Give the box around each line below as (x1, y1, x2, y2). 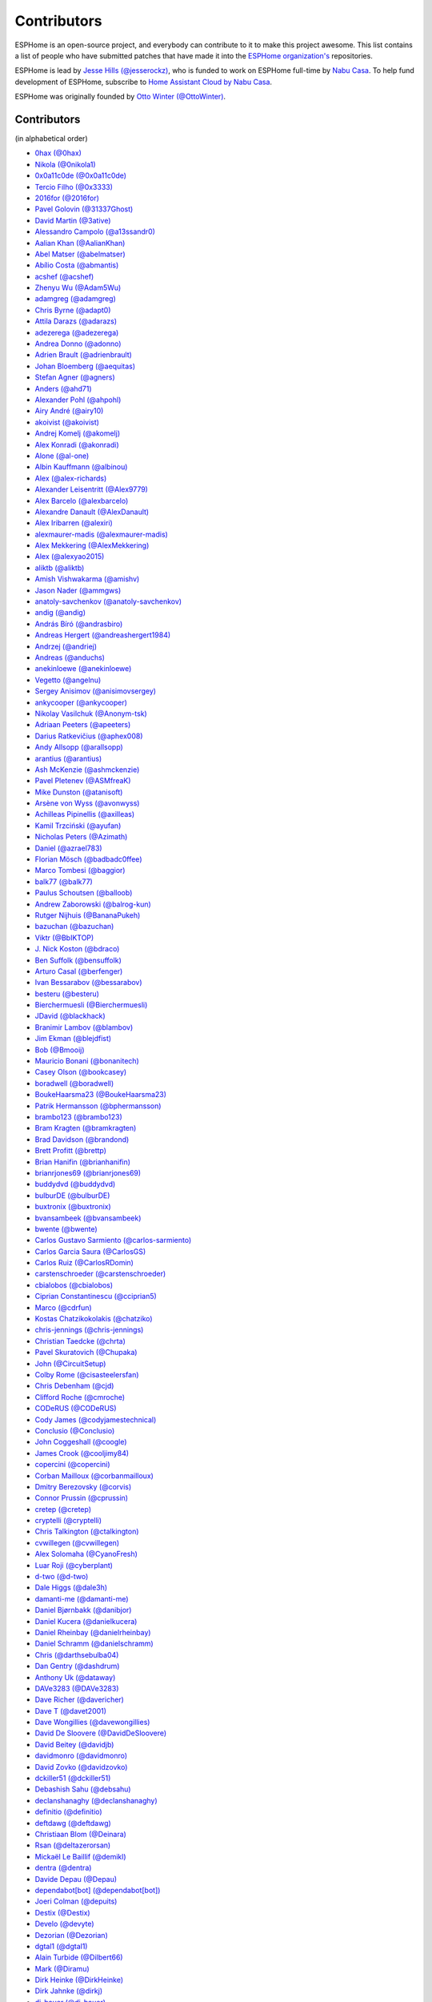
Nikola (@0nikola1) (34, 159, 96, 169)
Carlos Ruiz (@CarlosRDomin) (34, 1258, 134, 1268)
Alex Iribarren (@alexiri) (34, 518, 114, 528)
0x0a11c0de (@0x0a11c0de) (34, 171, 127, 180)
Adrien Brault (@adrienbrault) (34, 350, 132, 360)
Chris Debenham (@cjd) (34, 1381, 114, 1391)
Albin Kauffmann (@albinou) (34, 462, 128, 472)
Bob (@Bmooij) (34, 1045, 85, 1055)
